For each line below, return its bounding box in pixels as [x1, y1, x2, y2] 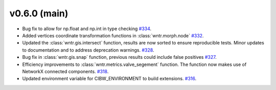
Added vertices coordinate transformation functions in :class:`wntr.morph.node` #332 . [22, 32, 204, 38]
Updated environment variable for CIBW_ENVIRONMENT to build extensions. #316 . [22, 76, 197, 82]
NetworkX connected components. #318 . [22, 68, 109, 74]
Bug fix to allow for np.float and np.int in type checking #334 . [22, 26, 152, 32]
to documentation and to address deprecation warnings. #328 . [22, 47, 154, 53]
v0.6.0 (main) [9, 8, 68, 19]
